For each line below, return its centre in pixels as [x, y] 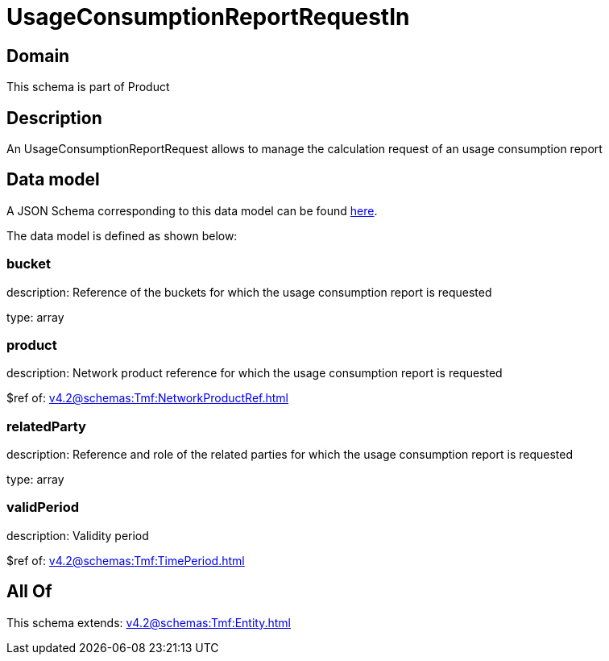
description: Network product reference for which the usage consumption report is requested [255, 373]
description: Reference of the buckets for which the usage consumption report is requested [249, 292]
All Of [29, 592]
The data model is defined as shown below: [122, 235]
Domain [38, 56]
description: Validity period [78, 535]
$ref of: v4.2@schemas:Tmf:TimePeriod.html [126, 560]
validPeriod [43, 507]
